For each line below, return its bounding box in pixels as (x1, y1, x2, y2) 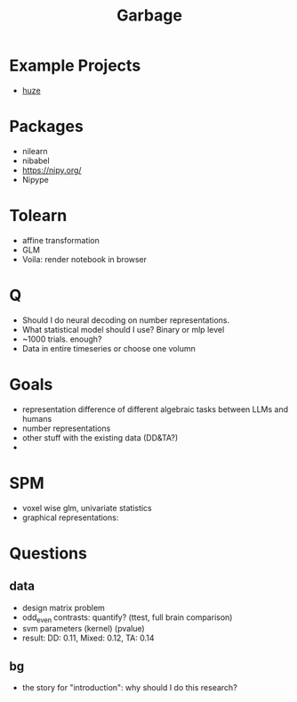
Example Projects (9, 55, 141, 76)
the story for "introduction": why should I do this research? (21, 682, 237, 693)
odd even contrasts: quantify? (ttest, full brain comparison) (21, 612, 233, 624)
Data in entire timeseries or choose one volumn (21, 343, 196, 353)
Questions (9, 543, 87, 563)
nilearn (21, 145, 48, 156)
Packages (9, 117, 84, 136)
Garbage (116, 5, 182, 26)
